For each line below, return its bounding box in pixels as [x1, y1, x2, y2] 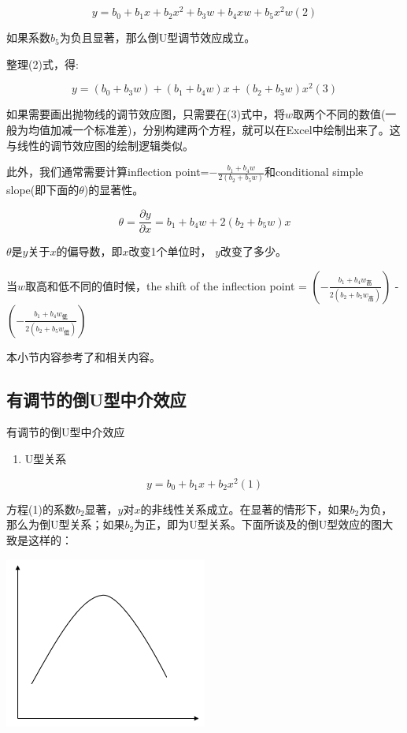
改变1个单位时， [128, 243, 212, 260]
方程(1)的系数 [6, 500, 76, 517]
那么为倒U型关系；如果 [6, 516, 125, 533]
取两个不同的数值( [292, 106, 386, 122]
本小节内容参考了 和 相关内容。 [6, 348, 161, 365]
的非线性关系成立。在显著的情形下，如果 [140, 500, 350, 517]
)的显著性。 [83, 181, 144, 198]
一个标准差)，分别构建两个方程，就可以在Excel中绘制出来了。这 [72, 121, 401, 137]
